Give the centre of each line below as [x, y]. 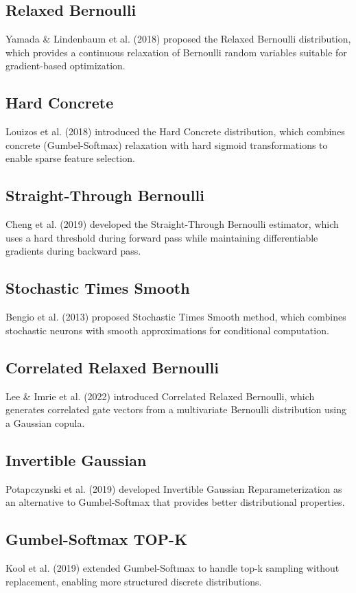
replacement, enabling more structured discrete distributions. [134, 581]
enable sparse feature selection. [70, 158]
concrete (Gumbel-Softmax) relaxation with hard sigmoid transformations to [167, 144]
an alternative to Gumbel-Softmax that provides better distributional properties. [175, 502]
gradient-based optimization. [66, 66]
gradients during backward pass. [73, 251]
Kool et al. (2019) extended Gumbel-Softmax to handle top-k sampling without [173, 567]
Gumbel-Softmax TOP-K [97, 539]
